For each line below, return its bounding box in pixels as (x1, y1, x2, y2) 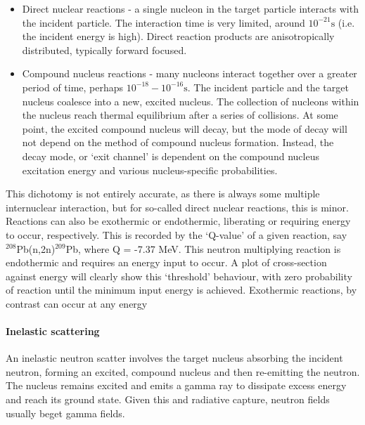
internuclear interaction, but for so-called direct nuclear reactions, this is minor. (6, 200, 349, 214)
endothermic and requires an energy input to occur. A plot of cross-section (6, 255, 327, 270)
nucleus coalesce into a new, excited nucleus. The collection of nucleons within (22, 93, 359, 108)
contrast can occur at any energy (6, 296, 148, 310)
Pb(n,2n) (16, 241, 56, 256)
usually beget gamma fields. (6, 405, 125, 420)
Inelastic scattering (6, 324, 100, 339)
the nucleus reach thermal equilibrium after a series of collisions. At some (22, 107, 338, 122)
